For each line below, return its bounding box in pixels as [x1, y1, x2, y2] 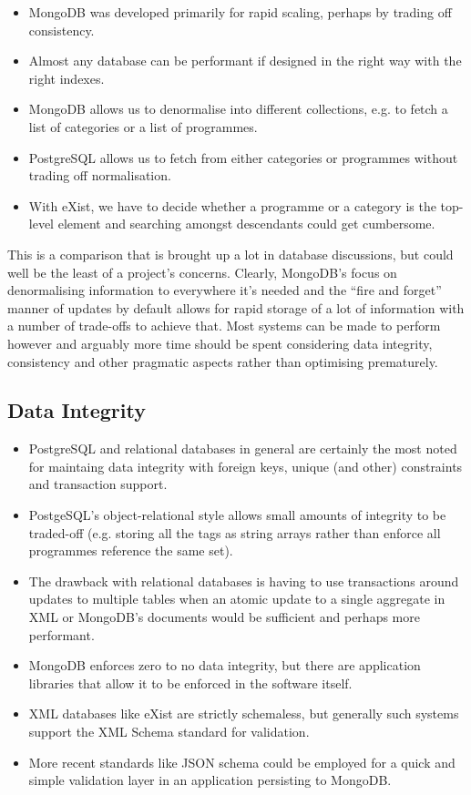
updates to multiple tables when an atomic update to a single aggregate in [28, 589, 445, 608]
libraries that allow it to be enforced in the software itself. [28, 673, 353, 692]
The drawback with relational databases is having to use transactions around [28, 571, 459, 590]
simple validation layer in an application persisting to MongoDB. [28, 770, 392, 790]
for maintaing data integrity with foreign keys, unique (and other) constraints [28, 456, 463, 475]
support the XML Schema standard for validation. [28, 722, 310, 741]
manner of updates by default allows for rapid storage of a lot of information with [7, 298, 465, 317]
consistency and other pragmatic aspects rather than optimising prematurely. [7, 352, 438, 371]
